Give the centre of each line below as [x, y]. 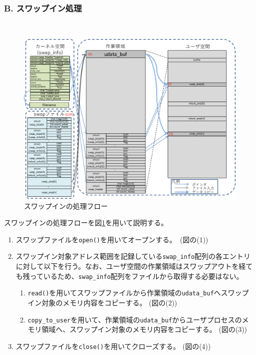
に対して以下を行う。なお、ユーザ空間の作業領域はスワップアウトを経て [134, 266]
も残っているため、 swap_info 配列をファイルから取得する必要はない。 [129, 276]
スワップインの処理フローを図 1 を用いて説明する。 [86, 223]
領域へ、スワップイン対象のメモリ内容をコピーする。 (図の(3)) [144, 329]
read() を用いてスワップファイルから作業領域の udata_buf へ [124, 293]
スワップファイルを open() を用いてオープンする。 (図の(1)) [112, 239]
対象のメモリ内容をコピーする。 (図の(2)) [110, 303]
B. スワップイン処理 [43, 8]
